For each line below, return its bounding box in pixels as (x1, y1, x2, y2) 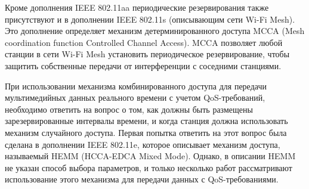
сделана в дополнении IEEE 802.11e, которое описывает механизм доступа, (5, 138, 280, 150)
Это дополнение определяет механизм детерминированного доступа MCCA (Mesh (5, 24, 305, 37)
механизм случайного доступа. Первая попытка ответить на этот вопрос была (5, 126, 287, 138)
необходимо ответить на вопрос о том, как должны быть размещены (5, 103, 253, 115)
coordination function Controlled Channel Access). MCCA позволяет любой (5, 36, 283, 48)
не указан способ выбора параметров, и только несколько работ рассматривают (5, 161, 292, 173)
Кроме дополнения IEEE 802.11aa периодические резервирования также (5, 1, 269, 13)
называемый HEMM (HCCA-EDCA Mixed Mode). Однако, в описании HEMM (5, 150, 296, 162)
